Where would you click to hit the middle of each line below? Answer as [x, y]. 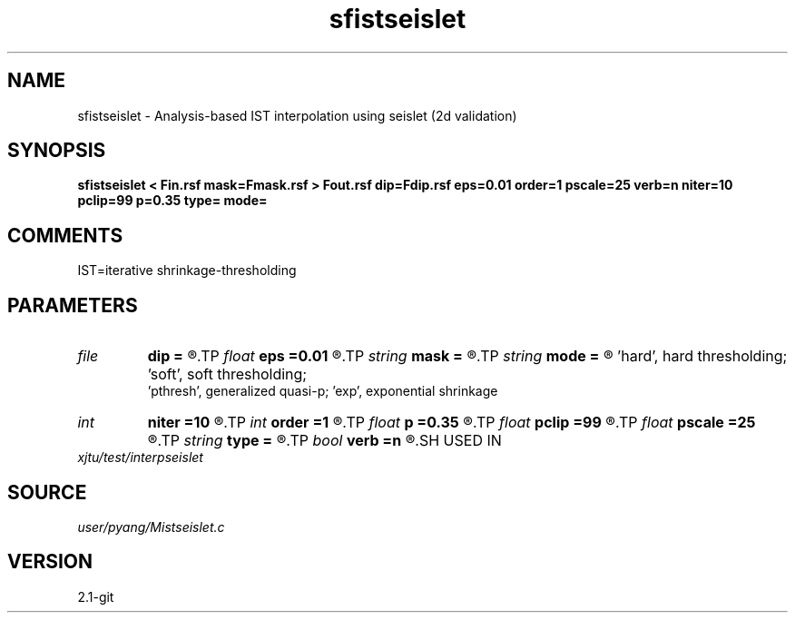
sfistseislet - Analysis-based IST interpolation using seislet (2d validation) [297, 115]
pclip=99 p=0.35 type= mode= [172, 201]
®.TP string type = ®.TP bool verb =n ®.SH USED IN [324, 441]
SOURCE [47, 492]
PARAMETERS [73, 305]
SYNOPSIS [57, 151]
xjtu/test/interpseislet [140, 458]
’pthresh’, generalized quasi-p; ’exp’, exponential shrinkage [323, 391]
